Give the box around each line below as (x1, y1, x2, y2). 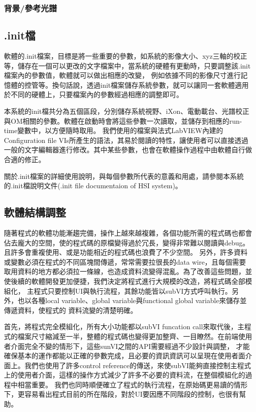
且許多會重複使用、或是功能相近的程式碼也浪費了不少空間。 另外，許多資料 (4, 247, 248, 257)
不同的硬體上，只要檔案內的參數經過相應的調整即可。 (10, 89, 183, 100)
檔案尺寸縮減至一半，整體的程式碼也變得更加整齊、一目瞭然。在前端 (17, 331, 238, 341)
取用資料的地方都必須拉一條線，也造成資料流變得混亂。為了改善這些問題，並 (4, 266, 252, 276)
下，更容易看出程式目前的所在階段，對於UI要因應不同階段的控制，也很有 (4, 389, 239, 399)
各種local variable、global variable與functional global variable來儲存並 (31, 295, 247, 306)
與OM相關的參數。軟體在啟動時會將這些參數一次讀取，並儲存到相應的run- (4, 115, 242, 126)
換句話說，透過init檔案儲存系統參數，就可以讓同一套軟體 (52, 79, 235, 90)
